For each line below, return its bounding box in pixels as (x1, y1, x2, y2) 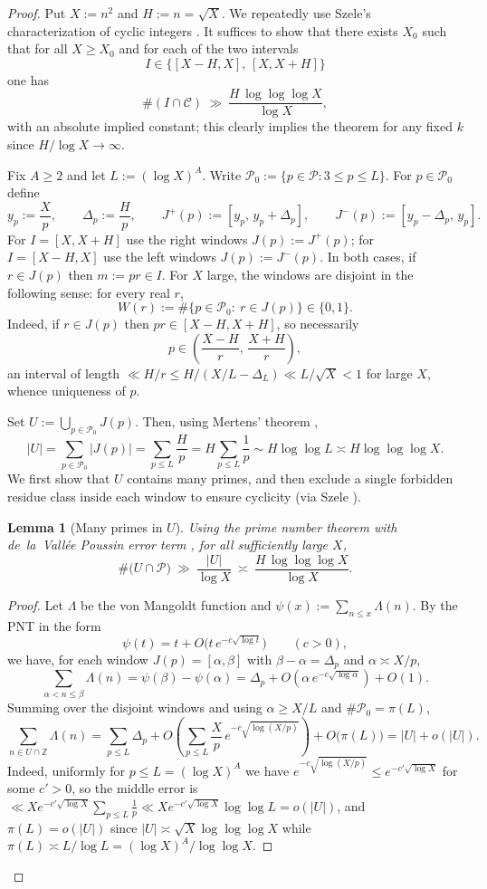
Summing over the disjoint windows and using (7, 698, 263, 717)
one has (7, 70, 49, 89)
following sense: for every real (7, 282, 170, 301)
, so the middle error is (72, 779, 198, 798)
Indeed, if (7, 314, 60, 333)
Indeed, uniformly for (7, 760, 126, 779)
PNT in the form (7, 616, 101, 635)
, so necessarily (276, 314, 359, 333)
